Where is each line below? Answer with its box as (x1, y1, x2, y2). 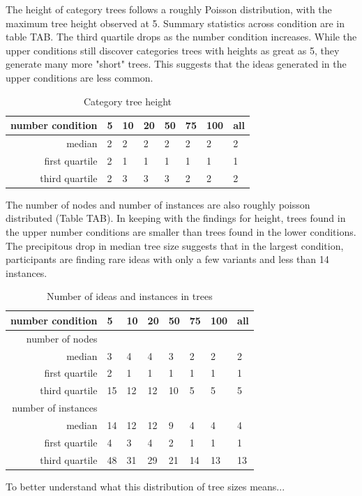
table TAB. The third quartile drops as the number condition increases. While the (6, 29, 357, 44)
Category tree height (83, 93, 172, 108)
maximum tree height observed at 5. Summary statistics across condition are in (6, 15, 345, 30)
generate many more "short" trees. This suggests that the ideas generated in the (6, 57, 347, 71)
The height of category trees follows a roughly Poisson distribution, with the (6, 2, 332, 16)
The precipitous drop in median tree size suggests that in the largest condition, (6, 238, 344, 253)
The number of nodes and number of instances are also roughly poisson (6, 197, 310, 211)
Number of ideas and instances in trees (47, 289, 213, 303)
